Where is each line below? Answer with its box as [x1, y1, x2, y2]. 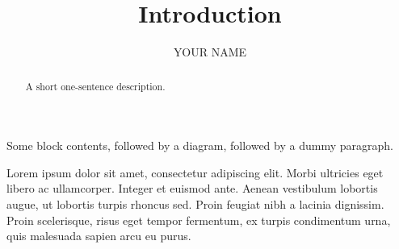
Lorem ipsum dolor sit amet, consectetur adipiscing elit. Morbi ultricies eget [6, 164, 384, 181]
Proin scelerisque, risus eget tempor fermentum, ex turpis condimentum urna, [6, 211, 391, 228]
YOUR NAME [173, 44, 247, 60]
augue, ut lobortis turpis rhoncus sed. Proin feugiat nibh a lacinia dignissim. [6, 195, 384, 212]
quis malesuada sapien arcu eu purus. [6, 227, 191, 244]
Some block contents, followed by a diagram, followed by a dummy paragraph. [6, 137, 393, 154]
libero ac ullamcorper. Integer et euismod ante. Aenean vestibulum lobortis [6, 180, 378, 197]
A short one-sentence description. [25, 79, 166, 93]
